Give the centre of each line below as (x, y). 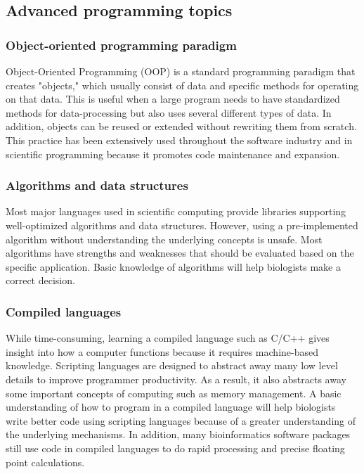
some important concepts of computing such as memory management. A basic (174, 393)
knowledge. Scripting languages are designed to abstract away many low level (172, 365)
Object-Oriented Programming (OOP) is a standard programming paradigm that (181, 71)
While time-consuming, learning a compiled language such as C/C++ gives (168, 338)
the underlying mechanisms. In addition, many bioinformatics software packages (178, 434)
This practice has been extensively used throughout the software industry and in (179, 140)
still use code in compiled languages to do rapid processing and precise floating (175, 448)
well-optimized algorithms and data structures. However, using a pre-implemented (182, 225)
